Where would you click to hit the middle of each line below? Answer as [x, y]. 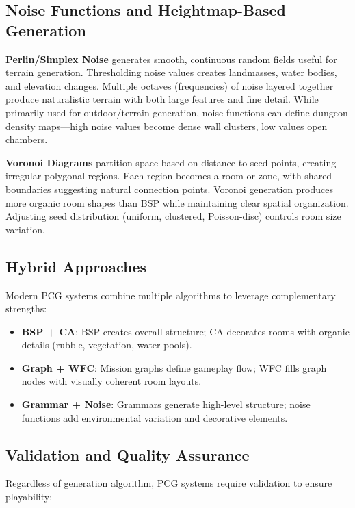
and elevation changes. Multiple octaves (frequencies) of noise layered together [170, 85]
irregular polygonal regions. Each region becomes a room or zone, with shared [169, 176]
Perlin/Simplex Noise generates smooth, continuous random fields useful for [171, 59]
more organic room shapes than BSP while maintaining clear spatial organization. [177, 202]
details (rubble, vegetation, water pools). [107, 345]
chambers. [27, 139]
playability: [29, 497]
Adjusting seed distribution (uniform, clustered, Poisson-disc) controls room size [173, 216]
